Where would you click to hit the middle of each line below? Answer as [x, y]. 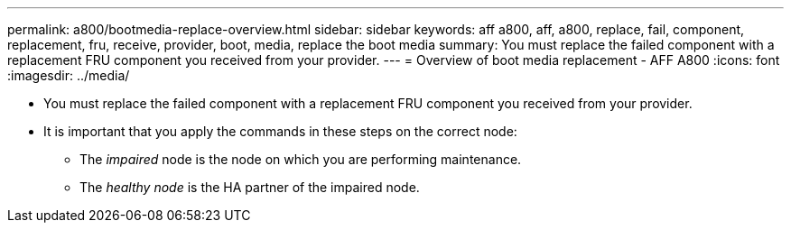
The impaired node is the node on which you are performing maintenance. [301, 159]
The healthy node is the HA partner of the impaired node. [250, 187]
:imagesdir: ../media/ [69, 75]
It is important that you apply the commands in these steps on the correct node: [280, 131]
